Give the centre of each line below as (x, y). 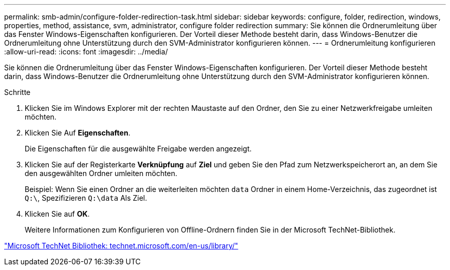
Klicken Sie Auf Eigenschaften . (78, 133)
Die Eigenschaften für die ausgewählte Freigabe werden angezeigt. (138, 149)
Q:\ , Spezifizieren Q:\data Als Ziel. (86, 198)
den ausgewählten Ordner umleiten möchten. (101, 173)
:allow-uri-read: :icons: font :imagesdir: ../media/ (86, 52)
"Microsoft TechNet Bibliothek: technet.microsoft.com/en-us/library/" (121, 246)
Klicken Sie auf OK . (57, 214)
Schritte (17, 92)
